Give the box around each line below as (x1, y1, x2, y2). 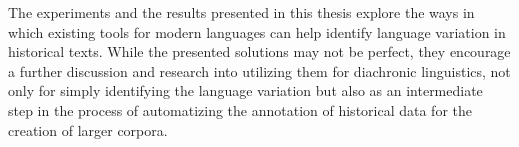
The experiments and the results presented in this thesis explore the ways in (8, 2, 475, 22)
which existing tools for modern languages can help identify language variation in (8, 21, 506, 42)
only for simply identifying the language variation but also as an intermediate (8, 80, 483, 101)
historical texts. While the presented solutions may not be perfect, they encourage (8, 41, 511, 62)
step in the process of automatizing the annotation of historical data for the (8, 99, 473, 120)
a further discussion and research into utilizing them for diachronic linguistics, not (8, 60, 511, 81)
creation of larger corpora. (8, 119, 168, 140)
